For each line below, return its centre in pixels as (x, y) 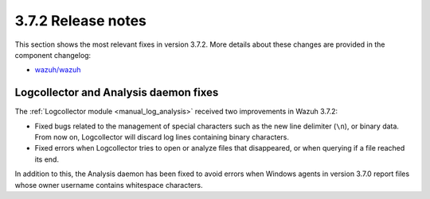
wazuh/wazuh (58, 70)
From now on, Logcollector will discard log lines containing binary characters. (162, 137)
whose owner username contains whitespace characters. (109, 185)
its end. (47, 159)
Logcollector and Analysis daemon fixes (117, 92)
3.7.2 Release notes (80, 21)
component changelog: (53, 55)
